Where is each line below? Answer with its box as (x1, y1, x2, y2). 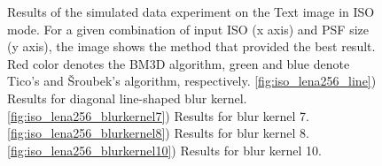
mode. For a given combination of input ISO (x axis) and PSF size (7, 19, 369, 38)
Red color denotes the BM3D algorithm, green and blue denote (7, 54, 350, 72)
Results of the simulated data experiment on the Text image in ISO (7, 3, 375, 20)
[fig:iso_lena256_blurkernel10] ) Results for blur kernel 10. (7, 140, 322, 159)
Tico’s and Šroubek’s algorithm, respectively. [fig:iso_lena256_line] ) (7, 72, 377, 90)
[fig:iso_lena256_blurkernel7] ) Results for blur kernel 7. (7, 106, 309, 124)
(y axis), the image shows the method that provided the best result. (7, 37, 376, 56)
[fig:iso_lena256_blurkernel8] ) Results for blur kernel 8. (7, 124, 309, 142)
